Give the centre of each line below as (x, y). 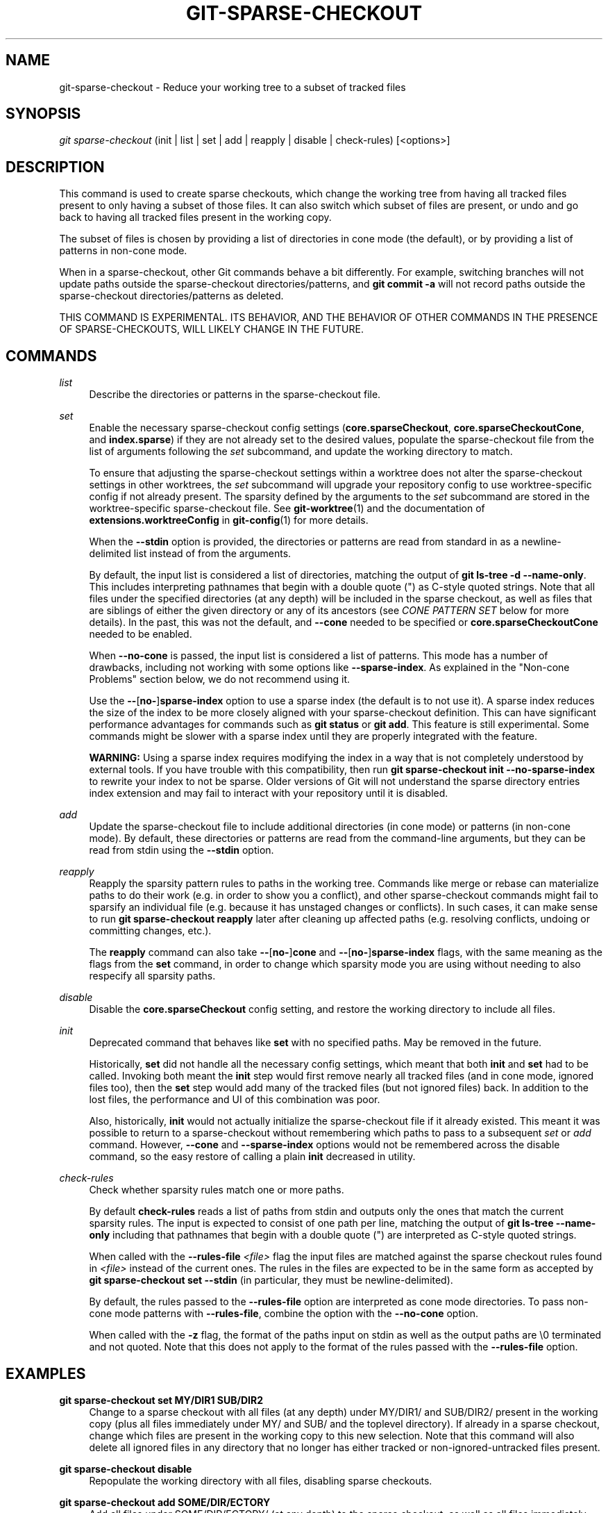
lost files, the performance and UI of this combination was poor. (235, 1100)
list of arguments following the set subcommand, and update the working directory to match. (301, 452)
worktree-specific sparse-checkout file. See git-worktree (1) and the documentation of (287, 509)
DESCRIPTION (55, 167)
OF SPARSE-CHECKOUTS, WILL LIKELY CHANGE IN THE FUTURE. (211, 329)
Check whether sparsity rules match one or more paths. (217, 1190)
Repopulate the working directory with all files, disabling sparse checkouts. (261, 1480)
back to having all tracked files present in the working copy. (195, 217)
